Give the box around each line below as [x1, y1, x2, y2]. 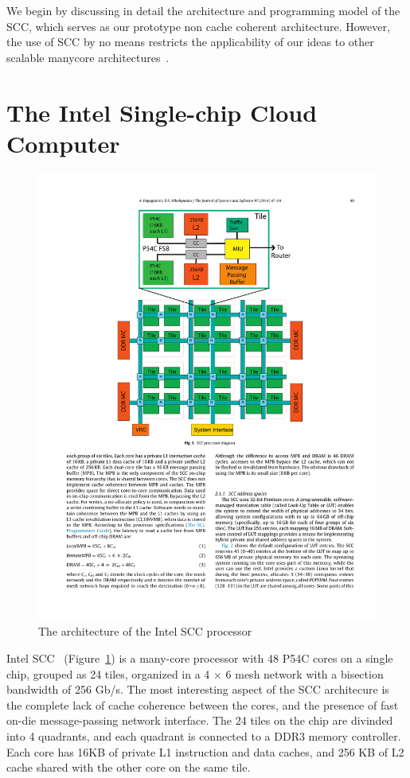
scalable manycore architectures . [6, 49, 170, 65]
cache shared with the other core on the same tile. [6, 759, 251, 776]
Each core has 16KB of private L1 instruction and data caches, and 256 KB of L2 [6, 743, 404, 760]
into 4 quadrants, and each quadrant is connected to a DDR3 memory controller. [6, 727, 401, 744]
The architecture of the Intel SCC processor [38, 623, 252, 640]
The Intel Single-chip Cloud [6, 95, 318, 128]
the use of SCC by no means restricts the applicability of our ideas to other [6, 33, 374, 50]
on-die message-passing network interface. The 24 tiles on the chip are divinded [6, 712, 393, 729]
